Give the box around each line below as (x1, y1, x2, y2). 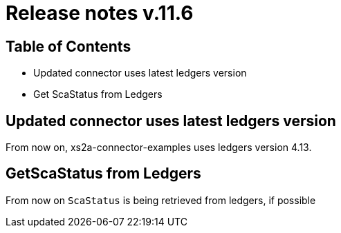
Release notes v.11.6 (6, 1, 194, 25)
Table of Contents (6, 37, 131, 55)
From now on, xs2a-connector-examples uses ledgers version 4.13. (6, 141, 312, 154)
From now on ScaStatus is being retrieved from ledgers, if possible (6, 194, 316, 206)
